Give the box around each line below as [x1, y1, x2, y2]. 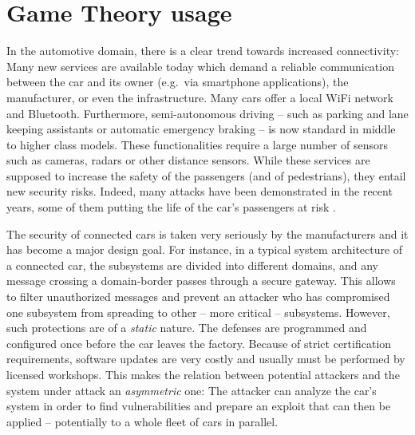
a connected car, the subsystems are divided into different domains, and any [6, 256, 378, 273]
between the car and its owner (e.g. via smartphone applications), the [6, 73, 349, 90]
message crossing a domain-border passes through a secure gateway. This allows [6, 272, 396, 289]
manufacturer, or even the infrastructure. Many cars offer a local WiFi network [6, 89, 393, 105]
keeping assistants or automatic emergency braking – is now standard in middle [6, 121, 396, 137]
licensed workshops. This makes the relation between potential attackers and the [6, 366, 400, 382]
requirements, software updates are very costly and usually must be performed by [6, 350, 405, 367]
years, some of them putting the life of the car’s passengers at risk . [6, 199, 336, 216]
